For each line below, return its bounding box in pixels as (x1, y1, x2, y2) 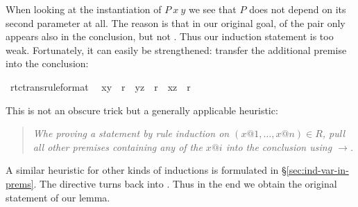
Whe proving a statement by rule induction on (33, 126, 230, 141)
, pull (322, 126, 346, 141)
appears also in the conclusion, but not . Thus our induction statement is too (6, 29, 334, 44)
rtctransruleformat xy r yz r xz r (10, 79, 191, 93)
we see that (188, 2, 237, 16)
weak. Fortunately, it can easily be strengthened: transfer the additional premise (6, 42, 347, 57)
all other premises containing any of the (33, 139, 203, 154)
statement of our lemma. (6, 190, 110, 204)
